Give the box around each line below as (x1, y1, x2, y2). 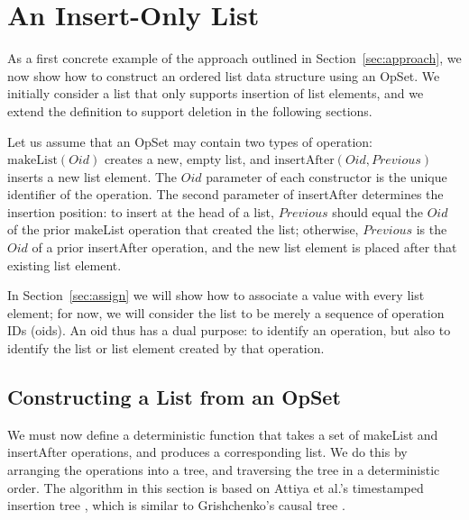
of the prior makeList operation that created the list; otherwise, (7, 220, 359, 239)
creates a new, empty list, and (104, 150, 271, 169)
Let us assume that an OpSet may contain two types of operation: (7, 132, 372, 151)
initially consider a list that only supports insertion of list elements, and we (7, 84, 424, 103)
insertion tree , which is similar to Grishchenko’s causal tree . (7, 496, 345, 515)
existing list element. (7, 255, 122, 274)
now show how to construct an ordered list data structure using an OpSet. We (7, 66, 440, 85)
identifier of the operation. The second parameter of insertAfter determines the (7, 185, 444, 204)
